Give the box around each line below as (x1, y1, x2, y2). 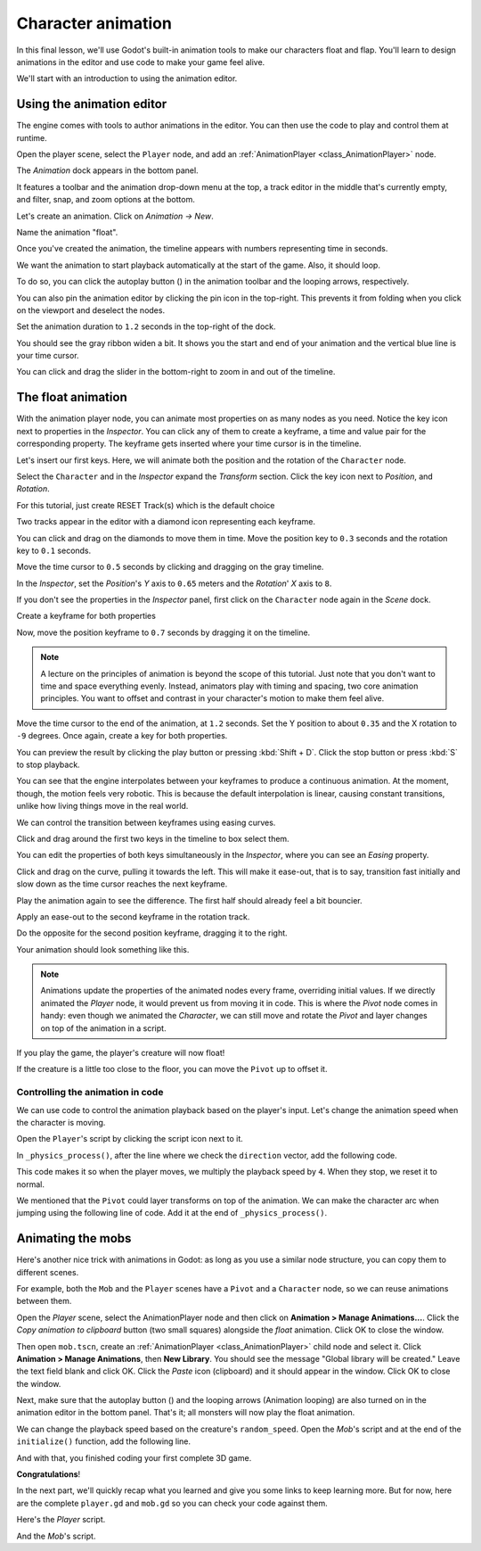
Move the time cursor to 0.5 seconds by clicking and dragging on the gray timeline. (16, 562, 324, 573)
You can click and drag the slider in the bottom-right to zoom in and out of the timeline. (16, 367, 336, 377)
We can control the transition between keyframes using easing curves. (16, 817, 276, 828)
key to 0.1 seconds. (16, 545, 92, 556)
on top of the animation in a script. (40, 1022, 167, 1034)
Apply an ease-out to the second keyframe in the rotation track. (16, 911, 250, 922)
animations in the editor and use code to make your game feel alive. (16, 56, 265, 67)
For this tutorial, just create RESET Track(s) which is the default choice (16, 499, 275, 510)
